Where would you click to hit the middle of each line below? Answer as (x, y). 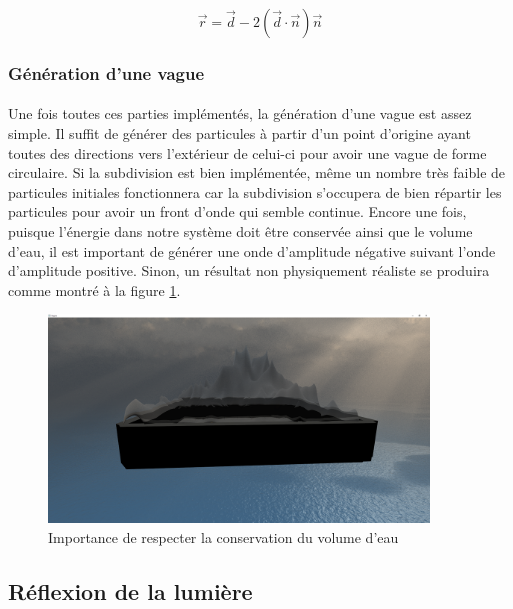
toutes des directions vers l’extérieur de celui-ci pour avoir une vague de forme (247, 152)
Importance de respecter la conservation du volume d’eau (223, 536)
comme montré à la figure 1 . (94, 289)
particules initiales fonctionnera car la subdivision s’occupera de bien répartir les (255, 191)
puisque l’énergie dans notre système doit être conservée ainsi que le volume (240, 231)
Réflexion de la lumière (130, 590)
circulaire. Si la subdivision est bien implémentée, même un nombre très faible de (257, 172)
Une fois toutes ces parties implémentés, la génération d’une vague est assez (240, 113)
